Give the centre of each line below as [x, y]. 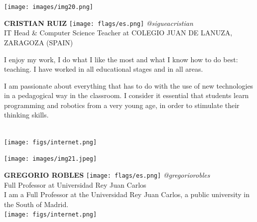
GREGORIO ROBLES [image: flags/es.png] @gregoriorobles [107, 174]
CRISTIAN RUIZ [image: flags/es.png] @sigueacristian [99, 23]
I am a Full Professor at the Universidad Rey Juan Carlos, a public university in [127, 194]
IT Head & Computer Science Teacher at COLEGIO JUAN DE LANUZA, [118, 33]
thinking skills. [26, 115]
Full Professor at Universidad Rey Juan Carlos [75, 184]
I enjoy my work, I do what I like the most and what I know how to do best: [121, 59]
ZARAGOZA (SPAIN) [39, 42]
